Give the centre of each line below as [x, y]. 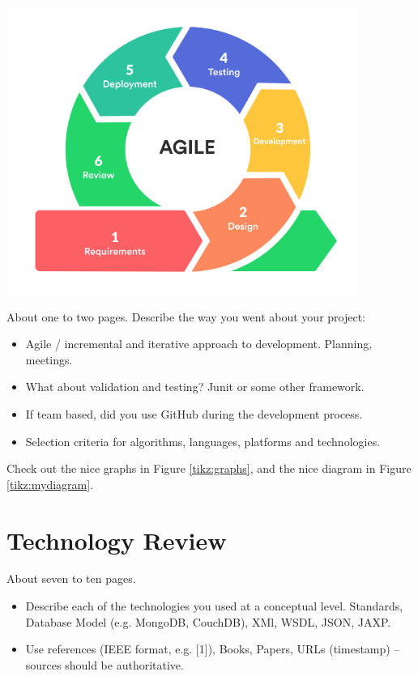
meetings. [49, 359]
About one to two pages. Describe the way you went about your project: [186, 316]
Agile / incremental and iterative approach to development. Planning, [199, 344]
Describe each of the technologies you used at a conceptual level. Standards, [214, 606]
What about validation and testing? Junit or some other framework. [195, 387]
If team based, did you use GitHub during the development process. [194, 413]
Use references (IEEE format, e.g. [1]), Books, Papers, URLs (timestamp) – [213, 649]
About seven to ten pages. [71, 578]
